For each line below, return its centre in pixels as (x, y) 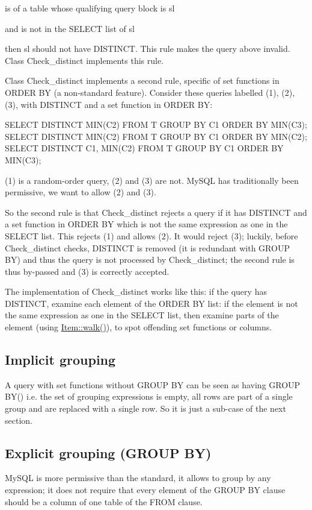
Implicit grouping (60, 360)
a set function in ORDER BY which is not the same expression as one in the (146, 224)
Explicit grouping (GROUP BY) (108, 452)
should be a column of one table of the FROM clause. (104, 501)
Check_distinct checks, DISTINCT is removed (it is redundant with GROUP (147, 247)
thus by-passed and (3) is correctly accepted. (87, 271)
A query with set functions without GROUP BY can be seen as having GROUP (153, 384)
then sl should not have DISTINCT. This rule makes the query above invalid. (148, 49)
